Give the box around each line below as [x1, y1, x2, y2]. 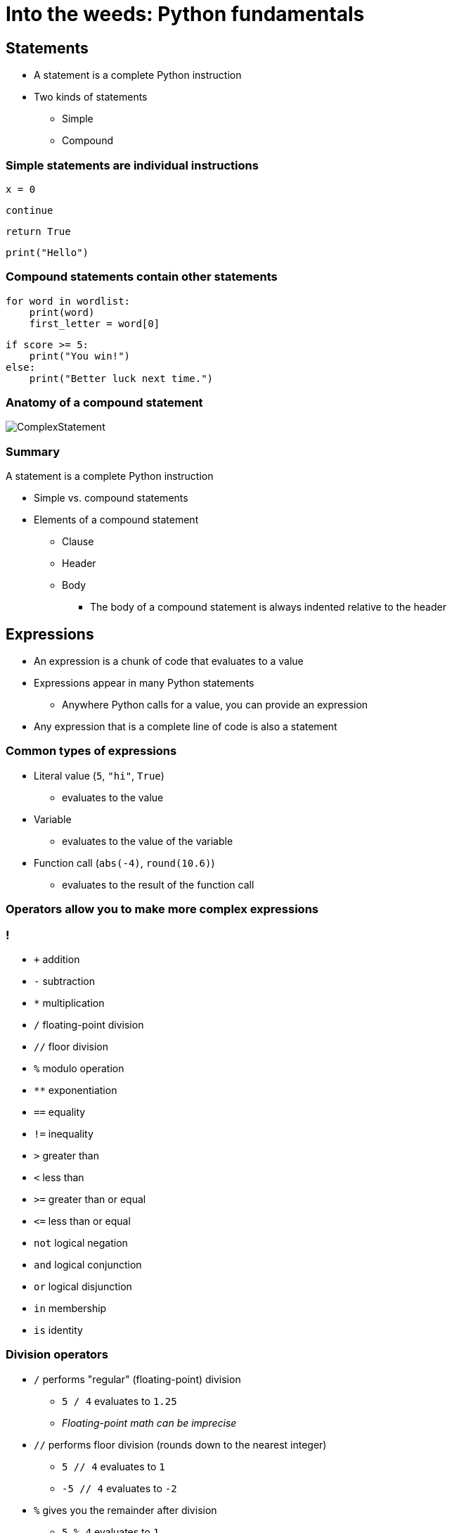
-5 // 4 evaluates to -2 [62, 1482, 177, 1494]
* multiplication [34, 996, 105, 1009]
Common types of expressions [6, 744, 177, 758]
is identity [34, 1323, 83, 1336]
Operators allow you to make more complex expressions [6, 902, 318, 917]
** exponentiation [34, 1083, 117, 1096]
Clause [62, 535, 94, 548]
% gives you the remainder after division [34, 1503, 217, 1516]
